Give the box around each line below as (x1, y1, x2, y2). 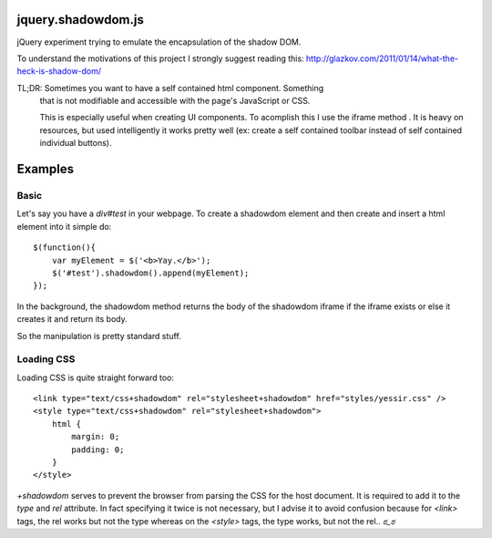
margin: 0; (71, 431, 120, 442)
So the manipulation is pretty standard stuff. (16, 330, 181, 341)
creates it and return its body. (16, 314, 128, 325)
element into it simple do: (16, 221, 112, 232)
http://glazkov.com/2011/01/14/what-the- (305, 53, 459, 64)
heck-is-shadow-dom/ (16, 66, 102, 77)
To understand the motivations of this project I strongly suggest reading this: (16, 53, 304, 64)
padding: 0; (71, 444, 125, 455)
